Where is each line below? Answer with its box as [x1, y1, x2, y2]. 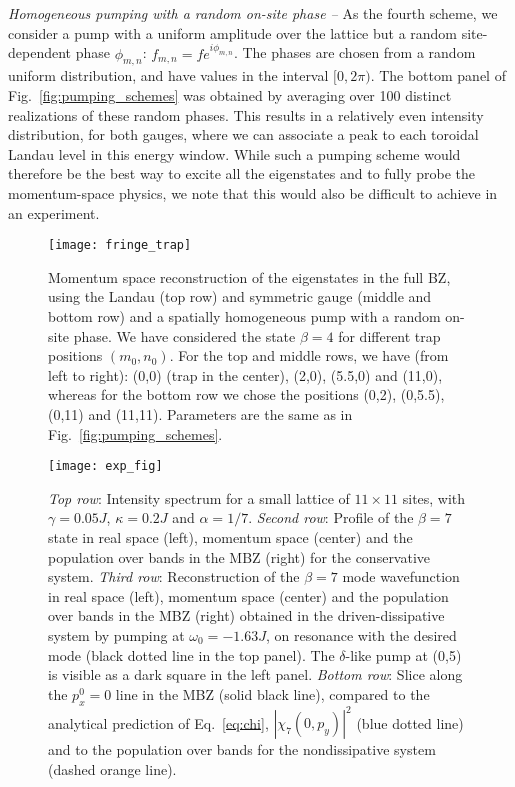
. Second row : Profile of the [248, 507, 414, 528]
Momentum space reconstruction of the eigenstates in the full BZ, [48, 266, 451, 287]
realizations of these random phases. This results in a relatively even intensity [8, 104, 484, 125]
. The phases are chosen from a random [233, 42, 476, 63]
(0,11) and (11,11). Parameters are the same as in [48, 404, 353, 424]
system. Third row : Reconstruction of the [48, 566, 300, 587]
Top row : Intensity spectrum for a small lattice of [48, 487, 350, 508]
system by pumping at [48, 625, 185, 645]
